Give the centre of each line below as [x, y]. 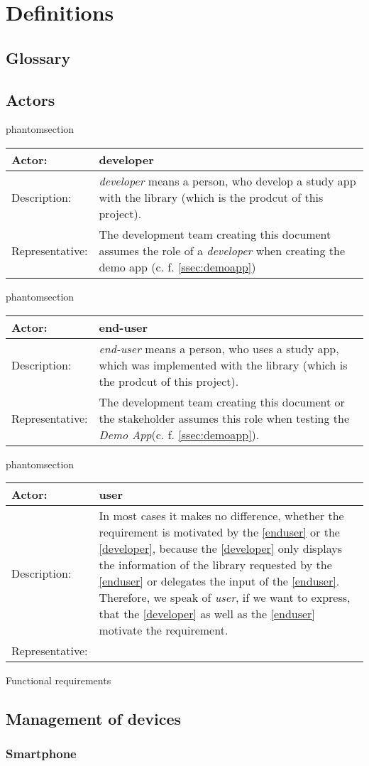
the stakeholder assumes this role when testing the [224, 418]
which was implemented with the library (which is [223, 365]
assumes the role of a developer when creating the [222, 250]
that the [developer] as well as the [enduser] [207, 614]
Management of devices [94, 719]
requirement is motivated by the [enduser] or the [219, 532]
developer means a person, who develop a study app [227, 180]
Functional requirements [59, 680]
